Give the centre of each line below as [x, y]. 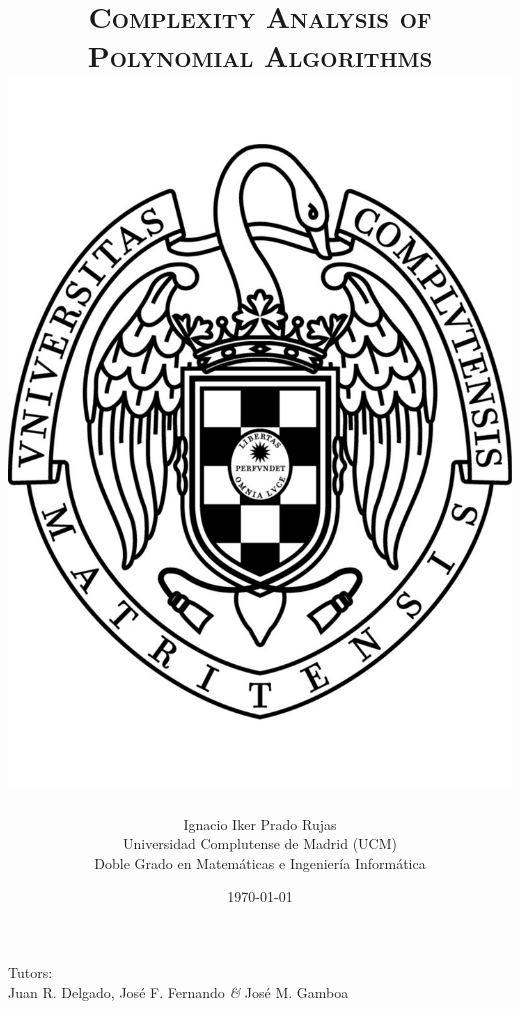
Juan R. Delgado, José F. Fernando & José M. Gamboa [178, 991]
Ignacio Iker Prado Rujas [260, 823]
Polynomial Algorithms [260, 55]
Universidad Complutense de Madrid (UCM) [260, 843]
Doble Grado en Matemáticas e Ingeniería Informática [260, 862]
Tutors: [30, 972]
